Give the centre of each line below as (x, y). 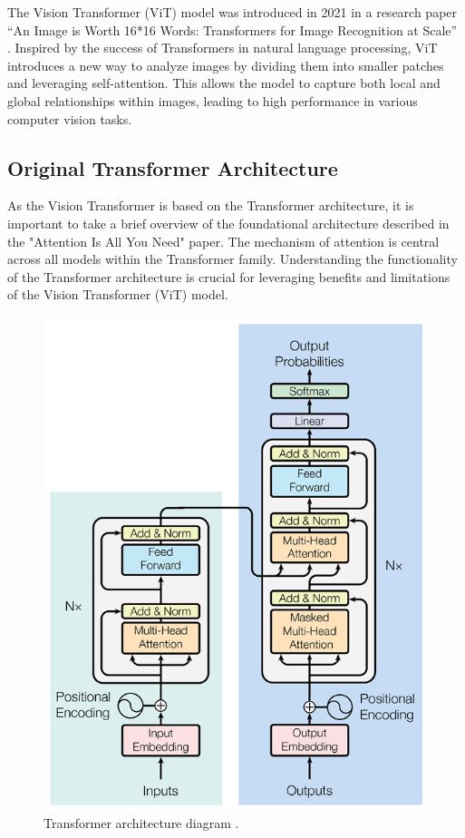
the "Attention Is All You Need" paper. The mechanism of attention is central (223, 241)
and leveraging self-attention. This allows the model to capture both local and (224, 83)
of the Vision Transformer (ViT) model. (118, 294)
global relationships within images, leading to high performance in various (213, 100)
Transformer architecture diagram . (141, 822)
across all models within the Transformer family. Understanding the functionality (232, 259)
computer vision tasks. (70, 118)
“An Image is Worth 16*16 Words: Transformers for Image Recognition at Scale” (232, 29)
